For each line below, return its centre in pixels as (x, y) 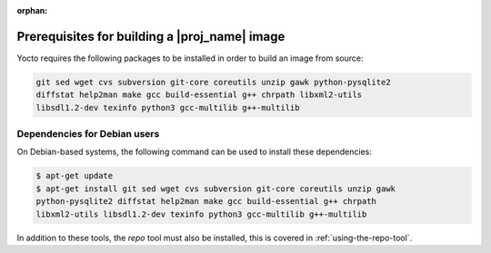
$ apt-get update (75, 176)
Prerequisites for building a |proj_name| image (151, 36)
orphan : (32, 10)
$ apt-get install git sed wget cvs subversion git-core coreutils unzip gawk (215, 189)
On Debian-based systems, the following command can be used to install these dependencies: (194, 152)
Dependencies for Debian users (88, 134)
